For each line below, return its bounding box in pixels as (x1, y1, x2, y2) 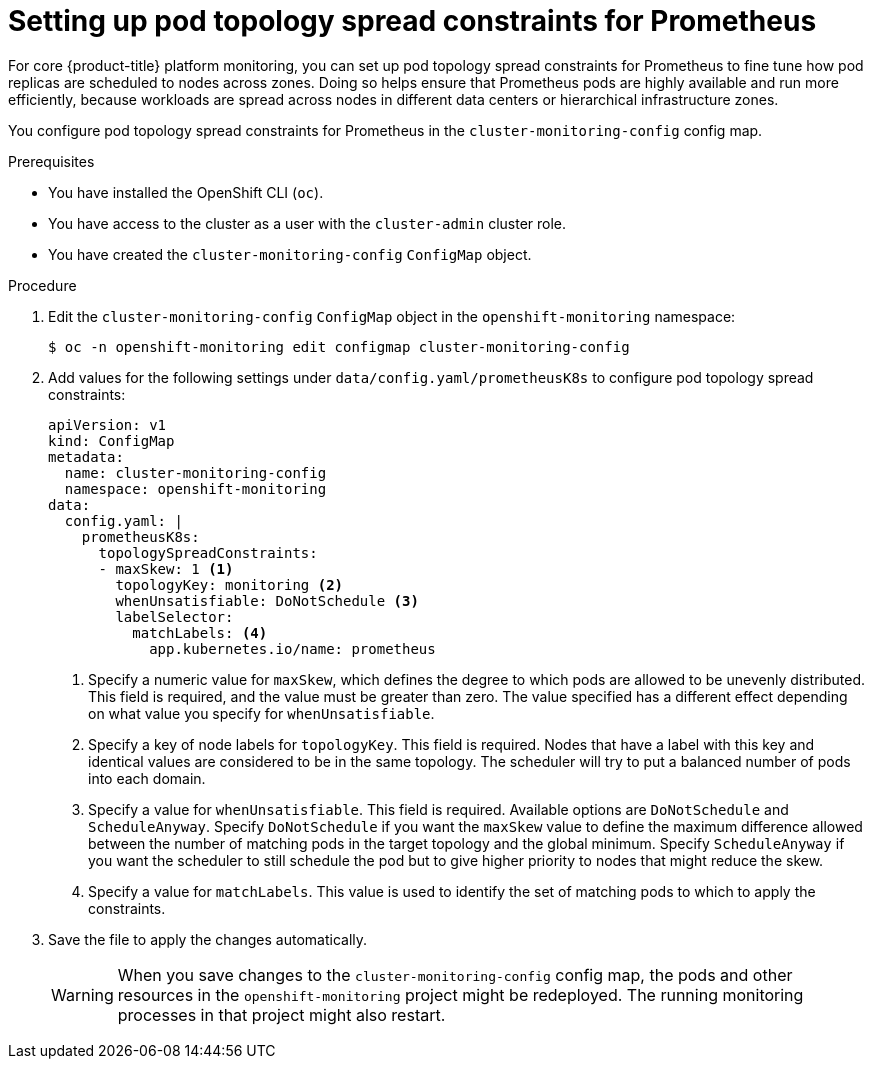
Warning (51, 984, 114, 1005)
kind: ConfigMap (48, 432, 175, 449)
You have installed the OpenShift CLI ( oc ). (48, 183, 324, 201)
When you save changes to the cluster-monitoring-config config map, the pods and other (117, 964, 793, 985)
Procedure (8, 276, 77, 294)
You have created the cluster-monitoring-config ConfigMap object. (48, 245, 532, 263)
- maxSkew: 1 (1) (98, 560, 234, 577)
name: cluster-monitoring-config (64, 464, 327, 481)
